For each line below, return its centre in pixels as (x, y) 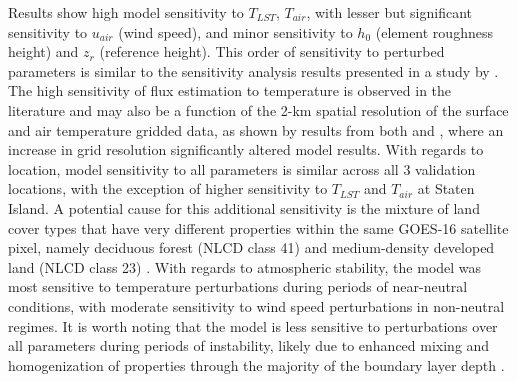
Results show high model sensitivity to (126, 12)
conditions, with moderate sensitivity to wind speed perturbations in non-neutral (256, 305)
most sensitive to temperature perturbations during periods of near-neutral (238, 286)
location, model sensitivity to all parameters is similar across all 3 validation (242, 168)
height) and (43, 51)
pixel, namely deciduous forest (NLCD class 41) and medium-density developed (251, 247)
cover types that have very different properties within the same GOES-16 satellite (258, 227)
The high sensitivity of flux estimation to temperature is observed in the (230, 90)
